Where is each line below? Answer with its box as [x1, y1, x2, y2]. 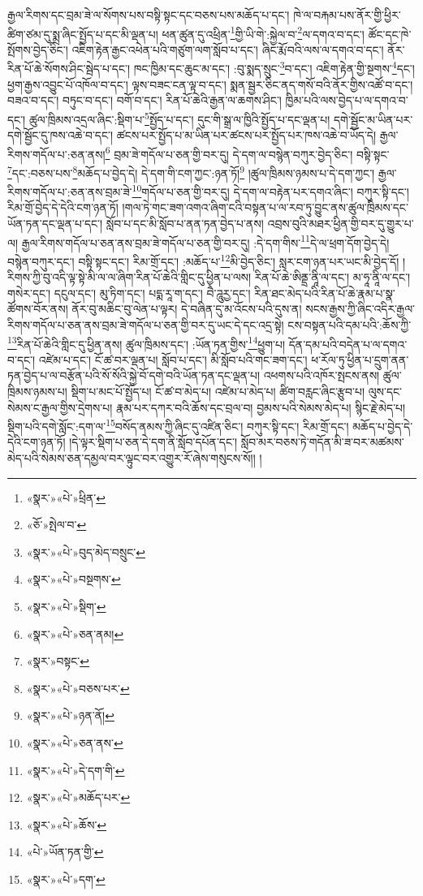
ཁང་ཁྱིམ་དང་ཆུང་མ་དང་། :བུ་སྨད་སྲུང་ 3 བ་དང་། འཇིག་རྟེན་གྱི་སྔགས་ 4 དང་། [133, 58, 415, 77]
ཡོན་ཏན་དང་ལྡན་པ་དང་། [7, 215, 103, 232]
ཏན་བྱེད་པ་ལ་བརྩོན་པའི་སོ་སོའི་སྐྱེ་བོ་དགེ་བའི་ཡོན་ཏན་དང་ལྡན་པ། [7, 367, 261, 384]
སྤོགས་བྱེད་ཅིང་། [7, 41, 68, 58]
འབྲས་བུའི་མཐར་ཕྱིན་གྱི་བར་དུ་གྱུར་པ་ [267, 215, 414, 232]
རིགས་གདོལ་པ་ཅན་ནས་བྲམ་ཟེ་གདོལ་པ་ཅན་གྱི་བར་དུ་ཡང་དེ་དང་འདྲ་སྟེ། [7, 316, 284, 333]
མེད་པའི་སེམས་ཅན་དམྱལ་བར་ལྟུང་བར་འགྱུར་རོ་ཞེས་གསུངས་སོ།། [7, 450, 256, 466]
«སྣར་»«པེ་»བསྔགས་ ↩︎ [26, 571, 121, 588]
